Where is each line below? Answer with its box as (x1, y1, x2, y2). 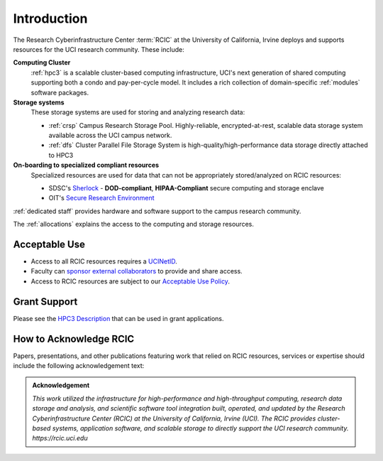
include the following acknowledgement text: (13, 362, 145, 370)
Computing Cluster (13, 58, 71, 67)
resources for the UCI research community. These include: (13, 45, 184, 53)
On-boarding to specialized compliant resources (13, 161, 160, 170)
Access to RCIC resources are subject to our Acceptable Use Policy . (30, 277, 231, 286)
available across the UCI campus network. (48, 131, 172, 140)
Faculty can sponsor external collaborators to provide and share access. (30, 267, 243, 276)
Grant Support (13, 295, 78, 308)
